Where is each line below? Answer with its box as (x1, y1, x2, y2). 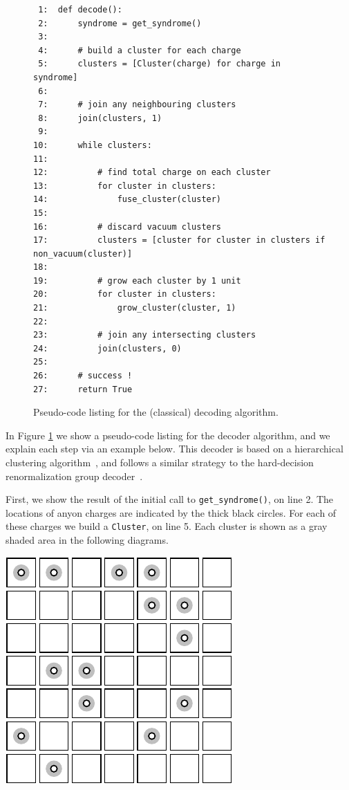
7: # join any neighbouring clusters (38, 100, 236, 110)
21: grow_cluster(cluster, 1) (33, 303, 236, 313)
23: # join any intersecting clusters (33, 330, 256, 340)
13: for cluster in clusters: (33, 181, 216, 191)
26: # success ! (33, 371, 133, 381)
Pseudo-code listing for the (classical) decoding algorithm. (33, 405, 279, 419)
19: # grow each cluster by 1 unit (33, 275, 241, 286)
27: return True (33, 384, 133, 394)
